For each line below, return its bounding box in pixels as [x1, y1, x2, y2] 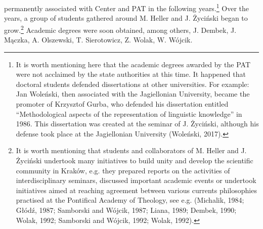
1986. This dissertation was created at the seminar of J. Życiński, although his [16, 118, 259, 129]
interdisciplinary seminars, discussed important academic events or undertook [16, 175, 256, 186]
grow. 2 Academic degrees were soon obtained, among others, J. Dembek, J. [4, 23, 237, 35]
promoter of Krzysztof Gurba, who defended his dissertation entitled [16, 99, 229, 109]
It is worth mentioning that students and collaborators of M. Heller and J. [16, 145, 247, 156]
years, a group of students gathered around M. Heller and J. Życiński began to [4, 13, 248, 23]
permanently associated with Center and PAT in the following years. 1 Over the [4, 2, 249, 13]
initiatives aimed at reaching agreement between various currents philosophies [16, 185, 257, 195]
